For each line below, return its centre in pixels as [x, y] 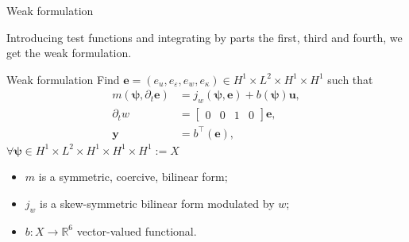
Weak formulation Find [63, 79]
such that [350, 79]
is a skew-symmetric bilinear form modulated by [157, 203]
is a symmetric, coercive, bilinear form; [133, 177]
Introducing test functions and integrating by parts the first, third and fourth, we [204, 37]
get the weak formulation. [69, 53]
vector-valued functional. [137, 230]
